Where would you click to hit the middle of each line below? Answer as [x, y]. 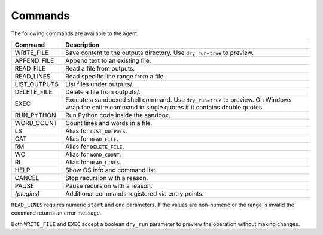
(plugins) [27, 193]
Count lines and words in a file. [109, 123]
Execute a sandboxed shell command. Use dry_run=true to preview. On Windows [179, 100]
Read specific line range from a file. [115, 76]
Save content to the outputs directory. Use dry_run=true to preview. [160, 53]
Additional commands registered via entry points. [135, 193]
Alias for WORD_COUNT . [94, 154]
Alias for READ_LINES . [94, 162]
